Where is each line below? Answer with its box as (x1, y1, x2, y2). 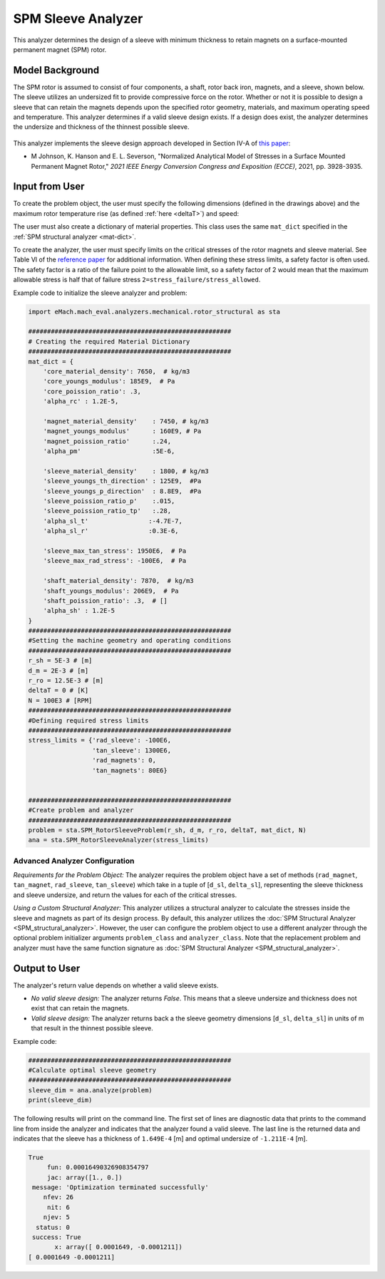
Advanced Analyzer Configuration (13, 856, 135, 866)
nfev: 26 (43, 1193, 74, 1201)
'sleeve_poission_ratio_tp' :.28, (43, 507, 171, 515)
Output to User (13, 962, 81, 974)
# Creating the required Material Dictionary (28, 337, 190, 346)
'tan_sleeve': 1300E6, (91, 746, 171, 755)
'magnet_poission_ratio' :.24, (43, 437, 171, 445)
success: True (32, 1233, 81, 1241)
